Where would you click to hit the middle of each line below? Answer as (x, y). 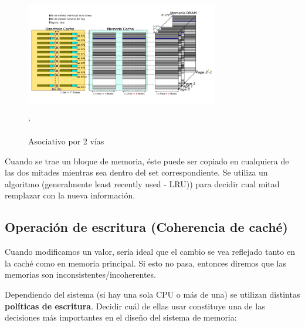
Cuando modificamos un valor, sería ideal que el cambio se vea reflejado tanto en (150, 252)
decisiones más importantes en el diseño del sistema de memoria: (121, 317)
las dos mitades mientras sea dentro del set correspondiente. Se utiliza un (136, 172)
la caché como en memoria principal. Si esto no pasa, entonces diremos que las (145, 263)
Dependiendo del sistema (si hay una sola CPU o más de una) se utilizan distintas (152, 294)
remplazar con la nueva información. (70, 195)
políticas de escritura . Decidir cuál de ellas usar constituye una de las (135, 306)
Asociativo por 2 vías (66, 141)
